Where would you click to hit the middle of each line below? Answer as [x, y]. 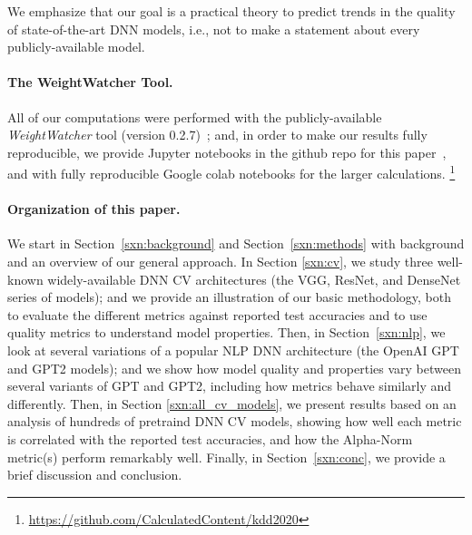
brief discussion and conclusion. [95, 475]
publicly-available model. [76, 47]
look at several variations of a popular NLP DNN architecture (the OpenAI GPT [233, 350]
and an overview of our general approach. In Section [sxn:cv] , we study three [220, 261]
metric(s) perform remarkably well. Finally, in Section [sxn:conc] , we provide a [226, 457]
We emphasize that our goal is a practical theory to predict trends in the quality [231, 11]
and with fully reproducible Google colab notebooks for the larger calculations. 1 [231, 172]
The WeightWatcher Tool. [90, 82]
